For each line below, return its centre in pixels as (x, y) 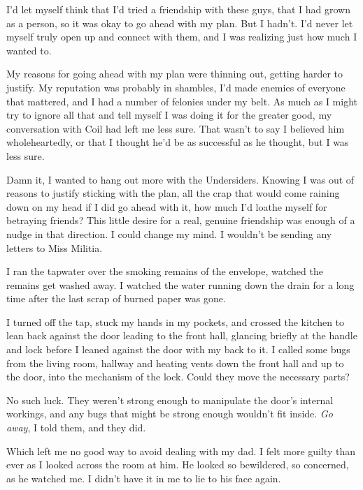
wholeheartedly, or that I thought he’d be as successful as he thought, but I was (178, 142)
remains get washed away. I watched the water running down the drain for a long (180, 284)
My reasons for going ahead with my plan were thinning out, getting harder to (175, 74)
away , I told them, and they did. (76, 428)
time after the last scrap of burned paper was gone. (116, 298)
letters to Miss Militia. (55, 247)
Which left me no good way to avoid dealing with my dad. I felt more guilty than (181, 451)
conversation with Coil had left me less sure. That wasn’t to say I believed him (176, 128)
